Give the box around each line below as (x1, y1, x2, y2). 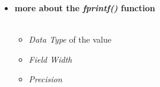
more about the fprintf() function (14, 2, 155, 14)
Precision (28, 73, 62, 85)
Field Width (28, 53, 72, 65)
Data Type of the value (28, 33, 111, 46)
